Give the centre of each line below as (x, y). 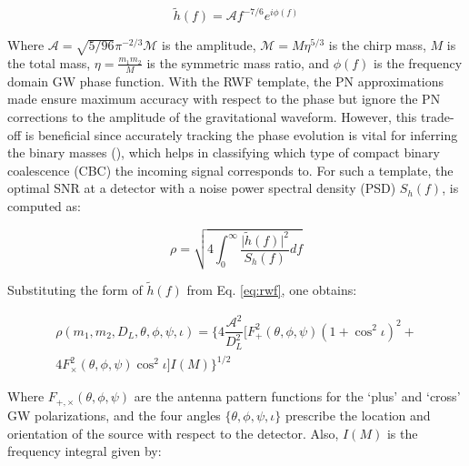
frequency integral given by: (85, 451)
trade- (437, 116)
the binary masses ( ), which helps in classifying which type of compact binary (224, 152)
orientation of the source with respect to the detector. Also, (173, 433)
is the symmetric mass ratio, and (238, 62)
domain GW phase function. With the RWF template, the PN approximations (226, 81)
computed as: (44, 205)
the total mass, (49, 62)
